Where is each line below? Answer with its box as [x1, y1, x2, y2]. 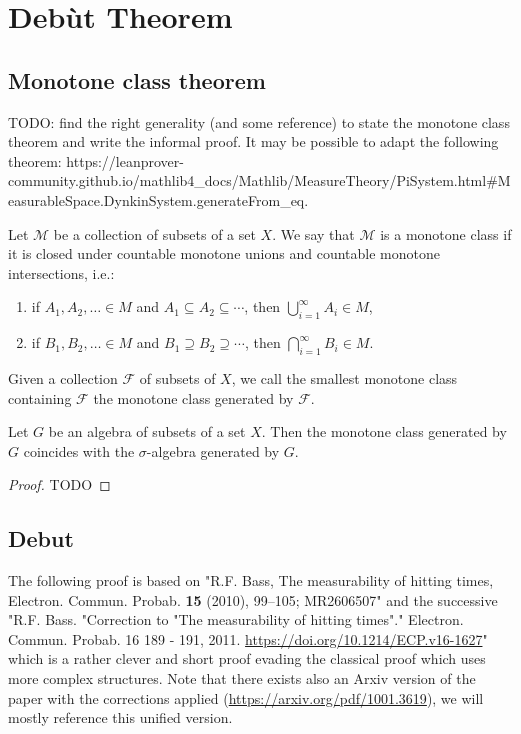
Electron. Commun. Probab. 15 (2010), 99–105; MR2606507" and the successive [8, 589, 498, 610]
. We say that [272, 223, 355, 244]
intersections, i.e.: [8, 262, 115, 283]
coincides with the [23, 440, 135, 461]
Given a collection [8, 367, 118, 388]
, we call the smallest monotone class [231, 367, 458, 388]
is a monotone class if [380, 223, 512, 244]
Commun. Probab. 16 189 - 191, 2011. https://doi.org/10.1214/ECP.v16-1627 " [8, 628, 488, 649]
